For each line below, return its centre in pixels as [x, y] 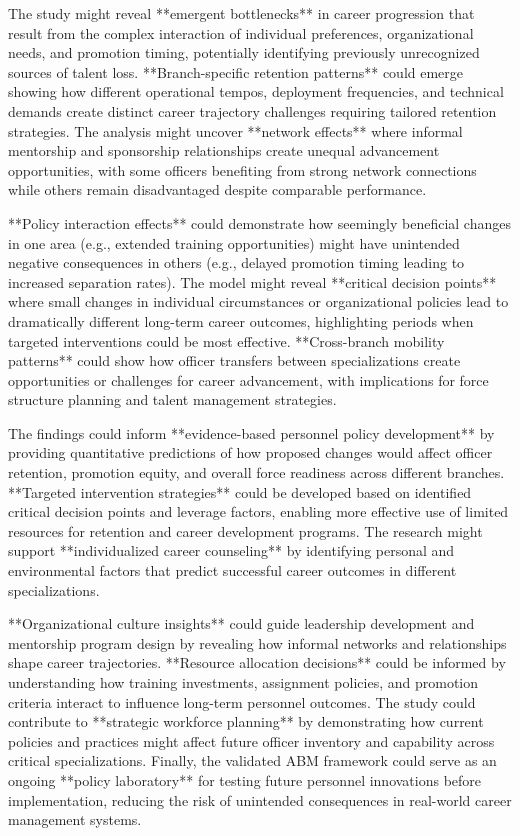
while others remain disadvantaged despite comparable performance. [217, 189]
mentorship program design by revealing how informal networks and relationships [257, 642]
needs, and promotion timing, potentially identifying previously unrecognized [244, 52]
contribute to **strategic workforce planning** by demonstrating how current [246, 721]
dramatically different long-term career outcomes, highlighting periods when [241, 320]
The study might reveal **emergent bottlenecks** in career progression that [241, 13]
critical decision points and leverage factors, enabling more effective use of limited [258, 511]
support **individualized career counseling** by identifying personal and [231, 550]
